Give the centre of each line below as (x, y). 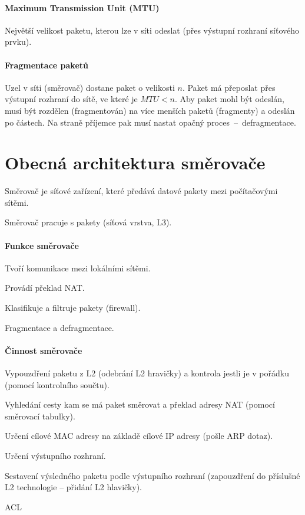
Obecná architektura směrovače (135, 163)
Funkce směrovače (42, 245)
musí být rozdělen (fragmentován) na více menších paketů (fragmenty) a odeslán (150, 110)
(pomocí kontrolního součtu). (57, 384)
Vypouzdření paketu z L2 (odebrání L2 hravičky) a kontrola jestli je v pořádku (147, 373)
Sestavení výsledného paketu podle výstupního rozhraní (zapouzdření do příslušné (152, 475)
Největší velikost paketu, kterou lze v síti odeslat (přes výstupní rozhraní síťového (152, 30)
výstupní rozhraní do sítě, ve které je (71, 99)
